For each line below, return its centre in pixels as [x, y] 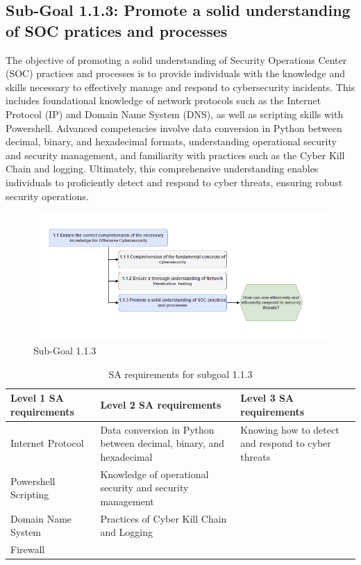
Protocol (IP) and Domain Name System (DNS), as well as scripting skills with [175, 114]
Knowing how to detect [290, 429]
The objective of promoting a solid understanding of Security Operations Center [176, 59]
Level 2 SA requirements [161, 405]
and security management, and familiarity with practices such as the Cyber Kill [175, 155]
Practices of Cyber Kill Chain [163, 518]
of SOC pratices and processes [117, 30]
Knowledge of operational [154, 474]
